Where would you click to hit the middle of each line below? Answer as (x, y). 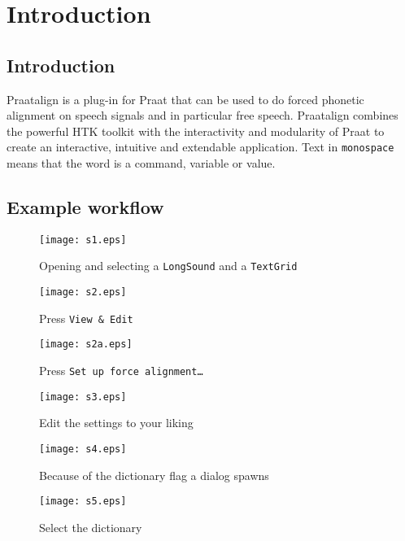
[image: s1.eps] (83, 240)
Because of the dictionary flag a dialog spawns (154, 475)
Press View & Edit (86, 318)
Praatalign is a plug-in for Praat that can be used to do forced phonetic (185, 99)
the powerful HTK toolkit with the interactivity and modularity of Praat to (196, 131)
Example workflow (85, 207)
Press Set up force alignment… (121, 371)
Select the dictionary (91, 527)
